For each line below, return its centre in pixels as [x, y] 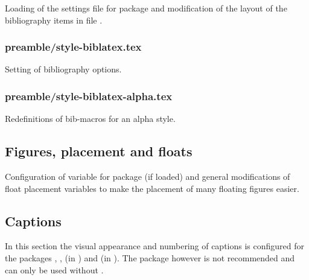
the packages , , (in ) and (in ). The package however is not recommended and [150, 258]
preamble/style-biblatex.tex [73, 47]
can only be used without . [54, 269]
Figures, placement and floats [99, 151]
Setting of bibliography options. [63, 69]
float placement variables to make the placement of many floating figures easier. [152, 188]
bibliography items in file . [54, 20]
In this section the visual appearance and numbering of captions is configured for [155, 246]
